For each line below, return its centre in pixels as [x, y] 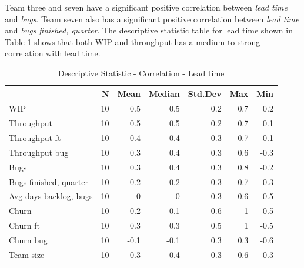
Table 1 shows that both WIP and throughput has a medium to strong [133, 41]
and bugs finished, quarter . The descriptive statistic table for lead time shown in [149, 30]
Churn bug [28, 240]
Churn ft [24, 225]
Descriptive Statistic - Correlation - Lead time [141, 73]
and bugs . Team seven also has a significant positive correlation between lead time [152, 19]
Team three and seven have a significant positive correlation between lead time [146, 7]
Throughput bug [39, 152]
